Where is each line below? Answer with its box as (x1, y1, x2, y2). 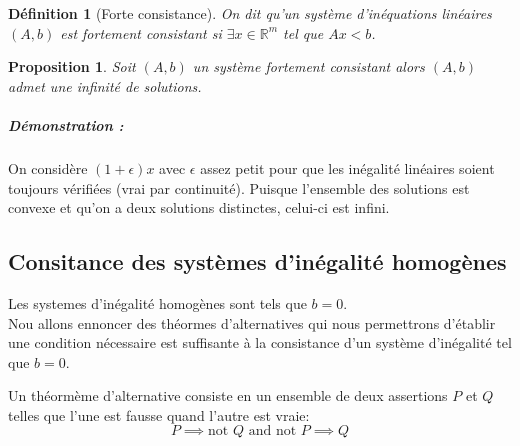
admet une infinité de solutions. (8, 75, 202, 96)
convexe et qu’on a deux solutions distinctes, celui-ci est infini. (8, 197, 390, 218)
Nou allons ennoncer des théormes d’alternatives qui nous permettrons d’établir (8, 312, 496, 333)
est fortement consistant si (60, 22, 222, 43)
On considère (8, 157, 88, 178)
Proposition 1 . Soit (8, 56, 136, 77)
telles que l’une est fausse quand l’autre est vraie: (8, 404, 310, 425)
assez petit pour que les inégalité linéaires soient (200, 157, 495, 178)
